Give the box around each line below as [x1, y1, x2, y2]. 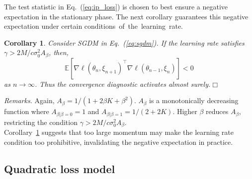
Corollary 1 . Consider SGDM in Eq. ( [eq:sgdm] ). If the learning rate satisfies [4, 37, 245, 48]
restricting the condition [4, 117, 78, 127]
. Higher [172, 106, 197, 117]
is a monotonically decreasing [149, 95, 239, 106]
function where [4, 106, 49, 117]
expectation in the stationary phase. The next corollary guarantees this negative [4, 11, 249, 21]
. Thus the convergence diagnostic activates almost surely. [35, 78, 211, 89]
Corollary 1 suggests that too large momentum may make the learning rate [4, 127, 234, 137]
